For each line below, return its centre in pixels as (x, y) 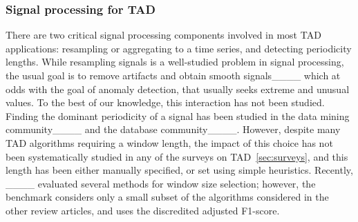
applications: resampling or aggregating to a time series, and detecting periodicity (179, 48)
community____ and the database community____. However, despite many (173, 129)
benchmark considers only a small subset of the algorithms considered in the (167, 197)
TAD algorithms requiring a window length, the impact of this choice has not (169, 142)
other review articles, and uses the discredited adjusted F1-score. (143, 210)
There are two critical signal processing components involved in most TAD (163, 35)
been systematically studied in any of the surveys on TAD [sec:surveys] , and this (177, 156)
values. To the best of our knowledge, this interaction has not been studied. (165, 102)
